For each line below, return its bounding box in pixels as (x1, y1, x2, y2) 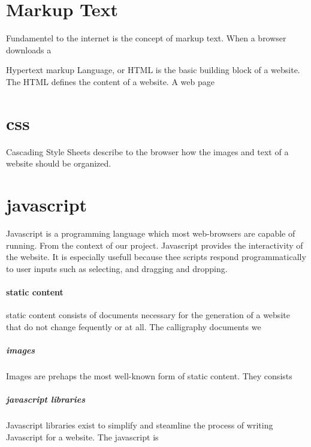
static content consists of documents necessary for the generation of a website (6, 309, 290, 321)
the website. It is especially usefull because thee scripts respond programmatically (6, 250, 306, 263)
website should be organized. (6, 157, 111, 170)
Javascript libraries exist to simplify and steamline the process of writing (6, 419, 273, 431)
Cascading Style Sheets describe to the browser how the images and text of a (6, 145, 289, 158)
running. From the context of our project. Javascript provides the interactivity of (6, 238, 303, 251)
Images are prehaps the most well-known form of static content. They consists (6, 369, 292, 382)
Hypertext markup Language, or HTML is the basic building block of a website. (6, 64, 300, 76)
